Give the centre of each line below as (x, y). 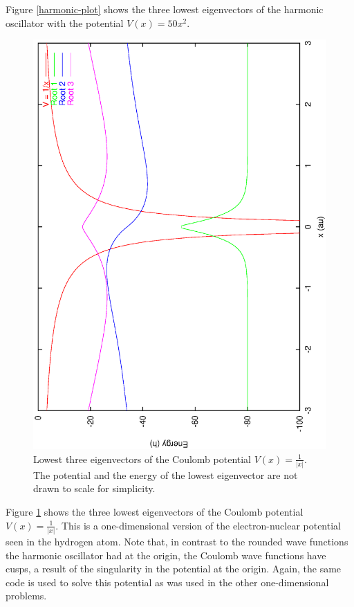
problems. (26, 596)
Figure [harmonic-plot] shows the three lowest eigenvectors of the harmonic (165, 9)
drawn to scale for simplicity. (94, 488)
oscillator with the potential (65, 22)
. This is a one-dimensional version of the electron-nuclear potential (198, 525)
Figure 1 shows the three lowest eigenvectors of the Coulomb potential (155, 512)
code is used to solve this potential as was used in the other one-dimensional (167, 582)
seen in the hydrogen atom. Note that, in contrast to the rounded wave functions (177, 541)
